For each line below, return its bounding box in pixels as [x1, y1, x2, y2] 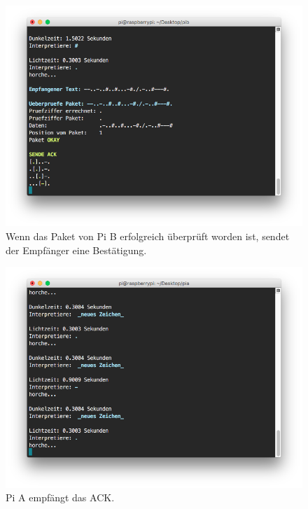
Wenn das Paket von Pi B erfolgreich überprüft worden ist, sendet [6, 229, 290, 243]
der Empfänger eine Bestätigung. [6, 242, 147, 257]
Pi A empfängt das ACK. [6, 490, 115, 505]
